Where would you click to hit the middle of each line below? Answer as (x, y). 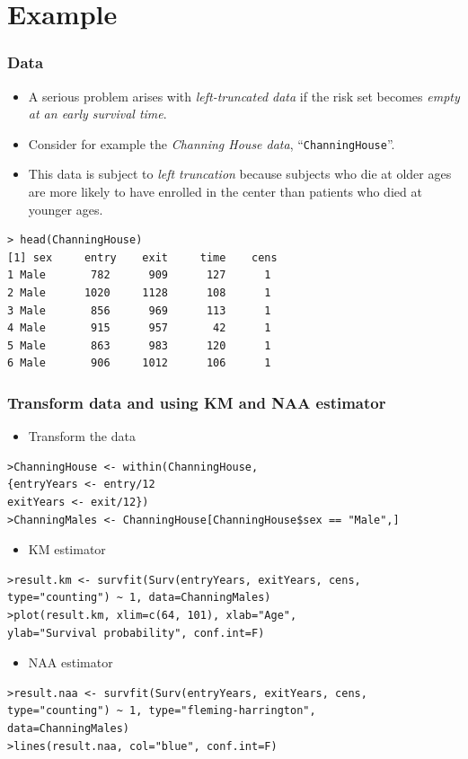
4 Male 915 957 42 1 (139, 328)
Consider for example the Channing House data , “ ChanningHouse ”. (212, 143)
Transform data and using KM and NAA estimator (197, 402)
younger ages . (66, 209)
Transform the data (82, 436)
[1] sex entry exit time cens (142, 257)
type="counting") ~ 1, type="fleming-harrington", (162, 711)
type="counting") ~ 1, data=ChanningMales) (139, 598)
